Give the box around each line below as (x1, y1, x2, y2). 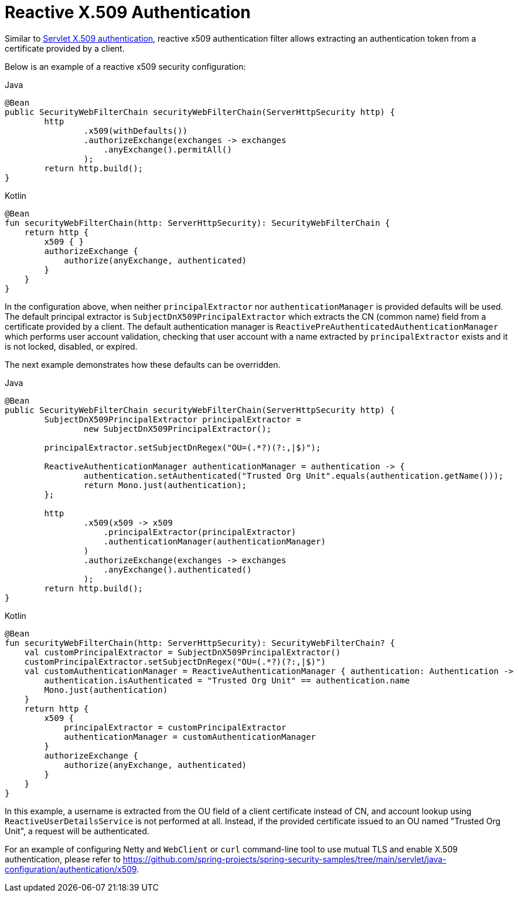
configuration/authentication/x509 (5, 864, 137, 874)
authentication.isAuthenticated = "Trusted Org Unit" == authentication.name (44, 675, 410, 685)
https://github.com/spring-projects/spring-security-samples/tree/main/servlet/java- (122, 854, 447, 864)
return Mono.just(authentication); (83, 480, 247, 490)
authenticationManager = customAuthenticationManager (64, 732, 316, 742)
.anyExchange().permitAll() (103, 144, 232, 154)
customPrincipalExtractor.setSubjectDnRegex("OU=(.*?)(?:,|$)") (24, 656, 326, 666)
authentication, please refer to (5, 854, 121, 864)
